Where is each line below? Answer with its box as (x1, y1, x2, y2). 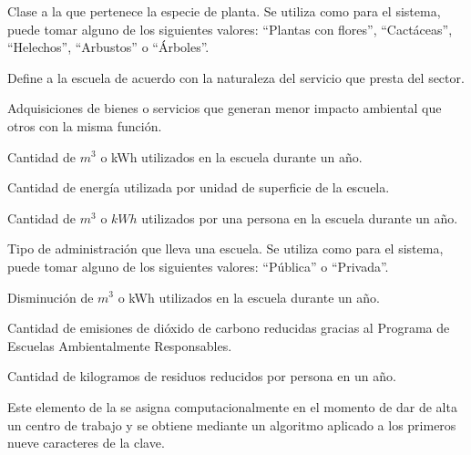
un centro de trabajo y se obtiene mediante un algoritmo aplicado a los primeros (7, 415, 456, 434)
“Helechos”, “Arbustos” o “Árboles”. (7, 37, 210, 57)
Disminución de (7, 287, 94, 306)
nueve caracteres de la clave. (7, 433, 165, 452)
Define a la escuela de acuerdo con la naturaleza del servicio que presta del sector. (7, 67, 465, 87)
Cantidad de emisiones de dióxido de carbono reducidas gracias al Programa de (7, 318, 450, 337)
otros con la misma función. (7, 116, 162, 135)
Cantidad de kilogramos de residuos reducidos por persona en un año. (7, 367, 396, 386)
